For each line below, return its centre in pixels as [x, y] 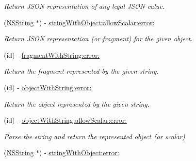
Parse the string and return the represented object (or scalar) [95, 136]
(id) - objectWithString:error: [48, 87]
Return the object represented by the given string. [77, 104]
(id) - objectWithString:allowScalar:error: [65, 120]
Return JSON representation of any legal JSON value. [84, 6]
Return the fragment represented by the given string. [81, 71]
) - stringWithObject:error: [79, 153]
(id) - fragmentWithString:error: [52, 55]
